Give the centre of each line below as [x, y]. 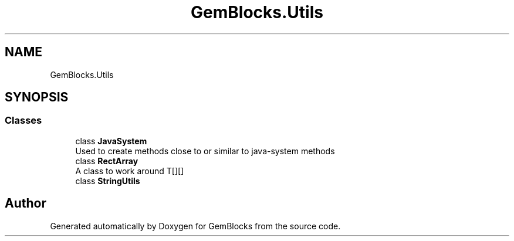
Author [26, 203]
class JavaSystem [111, 141]
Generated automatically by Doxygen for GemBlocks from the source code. [195, 226]
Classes [23, 120]
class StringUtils [108, 181]
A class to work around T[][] [130, 171]
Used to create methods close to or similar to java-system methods [205, 151]
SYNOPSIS [37, 97]
